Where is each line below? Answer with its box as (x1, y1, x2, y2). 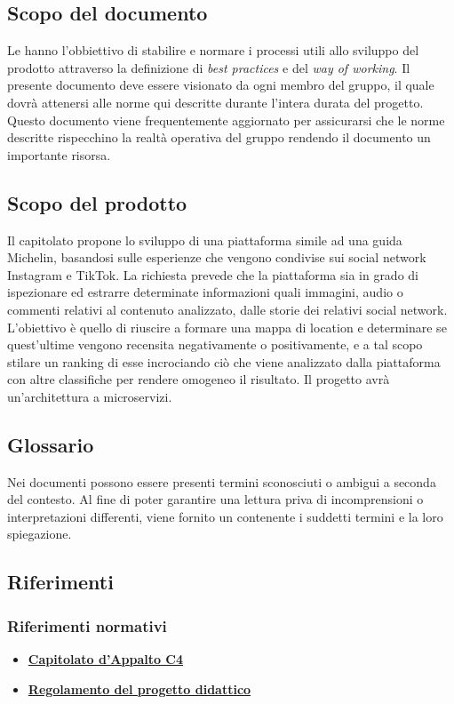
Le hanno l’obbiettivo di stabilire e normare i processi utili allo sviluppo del (7, 41, 419, 60)
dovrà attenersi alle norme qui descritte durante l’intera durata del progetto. (7, 92, 424, 111)
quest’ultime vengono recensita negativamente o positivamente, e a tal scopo (7, 335, 423, 354)
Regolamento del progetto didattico (28, 679, 251, 698)
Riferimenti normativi (7, 614, 167, 636)
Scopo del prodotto (7, 188, 187, 216)
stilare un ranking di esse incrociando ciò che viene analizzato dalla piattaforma (7, 352, 441, 371)
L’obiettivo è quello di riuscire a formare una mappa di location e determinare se (7, 317, 447, 336)
